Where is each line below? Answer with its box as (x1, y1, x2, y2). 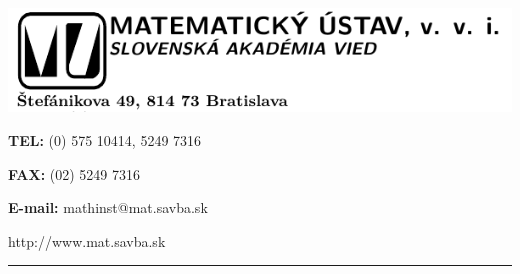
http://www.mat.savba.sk (8, 230, 166, 251)
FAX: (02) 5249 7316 (8, 163, 141, 184)
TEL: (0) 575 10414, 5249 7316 (8, 129, 202, 150)
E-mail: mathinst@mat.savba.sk (8, 197, 208, 218)
